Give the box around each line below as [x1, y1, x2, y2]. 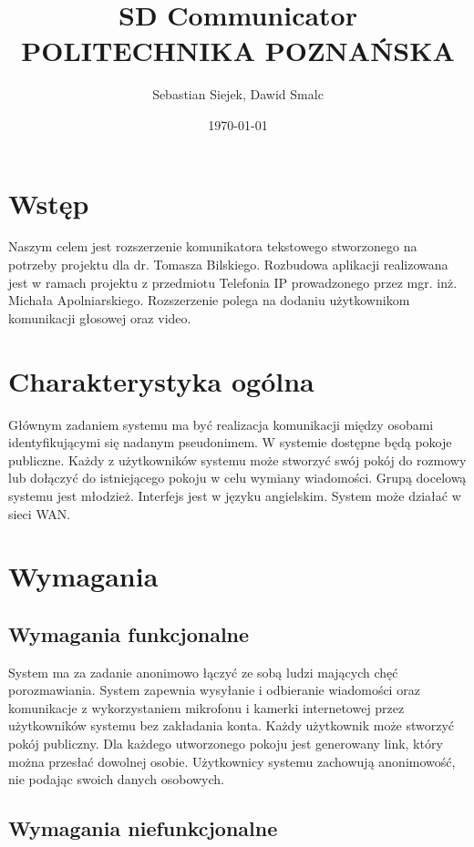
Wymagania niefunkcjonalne [8, 814, 278, 842]
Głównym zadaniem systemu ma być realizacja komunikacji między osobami [8, 414, 434, 434]
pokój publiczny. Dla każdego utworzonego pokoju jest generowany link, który [8, 734, 443, 753]
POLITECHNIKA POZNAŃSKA [21, 32, 455, 69]
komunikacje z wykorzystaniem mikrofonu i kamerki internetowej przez [8, 698, 405, 717]
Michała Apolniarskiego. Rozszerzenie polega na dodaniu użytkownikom [8, 291, 410, 310]
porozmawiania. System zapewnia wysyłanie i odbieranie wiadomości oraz [8, 680, 420, 699]
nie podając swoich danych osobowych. [8, 770, 224, 789]
